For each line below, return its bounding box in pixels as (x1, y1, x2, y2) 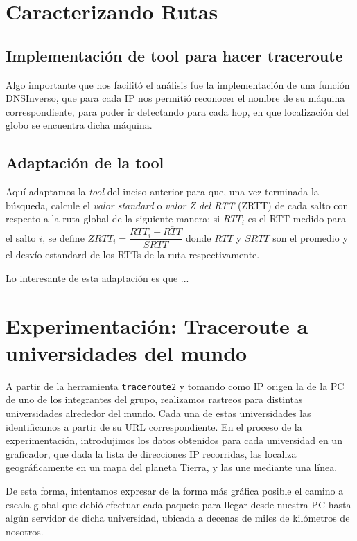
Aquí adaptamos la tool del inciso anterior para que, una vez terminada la (6, 184, 319, 199)
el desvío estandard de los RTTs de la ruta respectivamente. (6, 247, 260, 262)
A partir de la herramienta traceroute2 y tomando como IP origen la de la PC (6, 378, 345, 393)
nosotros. (6, 524, 44, 538)
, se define (42, 230, 85, 245)
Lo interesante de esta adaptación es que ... (6, 270, 189, 285)
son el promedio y (272, 230, 348, 245)
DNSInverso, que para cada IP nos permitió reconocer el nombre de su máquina (6, 91, 345, 105)
